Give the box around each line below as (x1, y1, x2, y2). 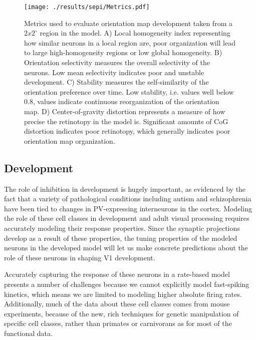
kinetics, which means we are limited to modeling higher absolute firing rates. (4, 288, 242, 299)
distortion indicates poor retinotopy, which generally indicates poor (24, 126, 230, 136)
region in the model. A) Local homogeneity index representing (40, 28, 230, 38)
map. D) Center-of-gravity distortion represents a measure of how (24, 106, 225, 116)
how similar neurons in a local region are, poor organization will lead (24, 37, 235, 48)
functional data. (4, 327, 53, 338)
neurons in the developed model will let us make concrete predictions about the (4, 242, 248, 253)
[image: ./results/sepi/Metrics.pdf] (24, 4, 150, 11)
